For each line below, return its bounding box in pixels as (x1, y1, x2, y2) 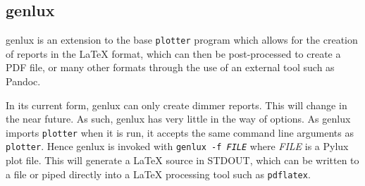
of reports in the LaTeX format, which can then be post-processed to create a (6, 46, 341, 61)
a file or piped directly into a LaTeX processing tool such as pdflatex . (6, 166, 311, 181)
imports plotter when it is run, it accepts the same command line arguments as (6, 125, 354, 139)
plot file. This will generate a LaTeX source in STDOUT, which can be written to (6, 153, 359, 168)
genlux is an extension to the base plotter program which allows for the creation (6, 32, 358, 47)
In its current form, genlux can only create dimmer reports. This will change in (6, 97, 347, 112)
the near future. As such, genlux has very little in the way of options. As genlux (6, 111, 351, 126)
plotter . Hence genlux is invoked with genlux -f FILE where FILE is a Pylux (6, 139, 349, 154)
